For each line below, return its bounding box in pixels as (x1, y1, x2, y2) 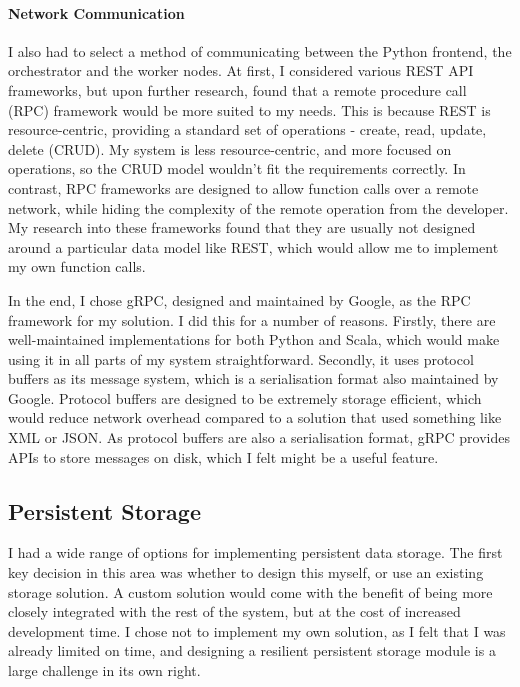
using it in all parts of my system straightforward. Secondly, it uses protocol (8, 348, 474, 369)
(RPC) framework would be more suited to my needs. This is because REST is (8, 99, 491, 120)
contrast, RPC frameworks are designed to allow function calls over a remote (8, 177, 479, 198)
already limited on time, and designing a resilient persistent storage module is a (8, 640, 496, 661)
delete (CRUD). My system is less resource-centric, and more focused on (8, 138, 452, 159)
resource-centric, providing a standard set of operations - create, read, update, (8, 119, 487, 140)
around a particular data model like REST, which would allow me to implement (8, 236, 499, 257)
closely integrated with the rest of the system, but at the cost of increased (8, 601, 461, 622)
